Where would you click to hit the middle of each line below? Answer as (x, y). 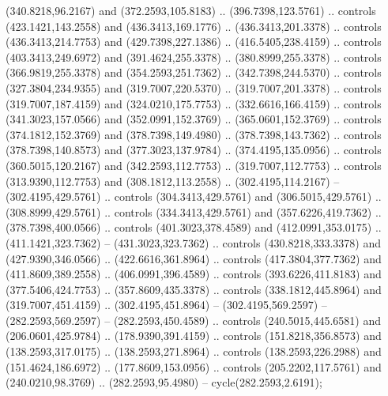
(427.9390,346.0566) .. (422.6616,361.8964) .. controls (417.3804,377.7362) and (194, 258)
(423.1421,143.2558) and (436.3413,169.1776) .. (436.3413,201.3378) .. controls (194, 26)
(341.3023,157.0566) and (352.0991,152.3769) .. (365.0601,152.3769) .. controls (194, 119)
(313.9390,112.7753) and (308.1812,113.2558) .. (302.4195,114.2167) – (173, 181)
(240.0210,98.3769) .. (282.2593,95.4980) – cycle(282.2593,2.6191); (164, 382)
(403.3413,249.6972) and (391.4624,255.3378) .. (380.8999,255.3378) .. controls (194, 57)
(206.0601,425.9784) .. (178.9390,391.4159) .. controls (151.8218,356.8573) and (194, 336)
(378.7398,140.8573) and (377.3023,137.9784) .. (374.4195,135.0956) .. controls (194, 150)
